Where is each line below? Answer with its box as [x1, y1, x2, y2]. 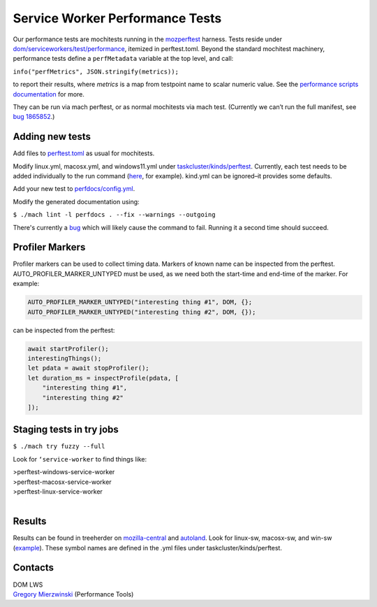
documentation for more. [13, 90, 85, 98]
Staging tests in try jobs [13, 424, 119, 436]
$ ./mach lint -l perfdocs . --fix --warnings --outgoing [13, 210, 216, 219]
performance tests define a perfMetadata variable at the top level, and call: [13, 55, 234, 63]
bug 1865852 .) [13, 113, 55, 121]
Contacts [13, 562, 54, 573]
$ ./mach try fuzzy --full [13, 443, 105, 450]
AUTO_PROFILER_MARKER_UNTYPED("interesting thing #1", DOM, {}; [27, 298, 253, 306]
